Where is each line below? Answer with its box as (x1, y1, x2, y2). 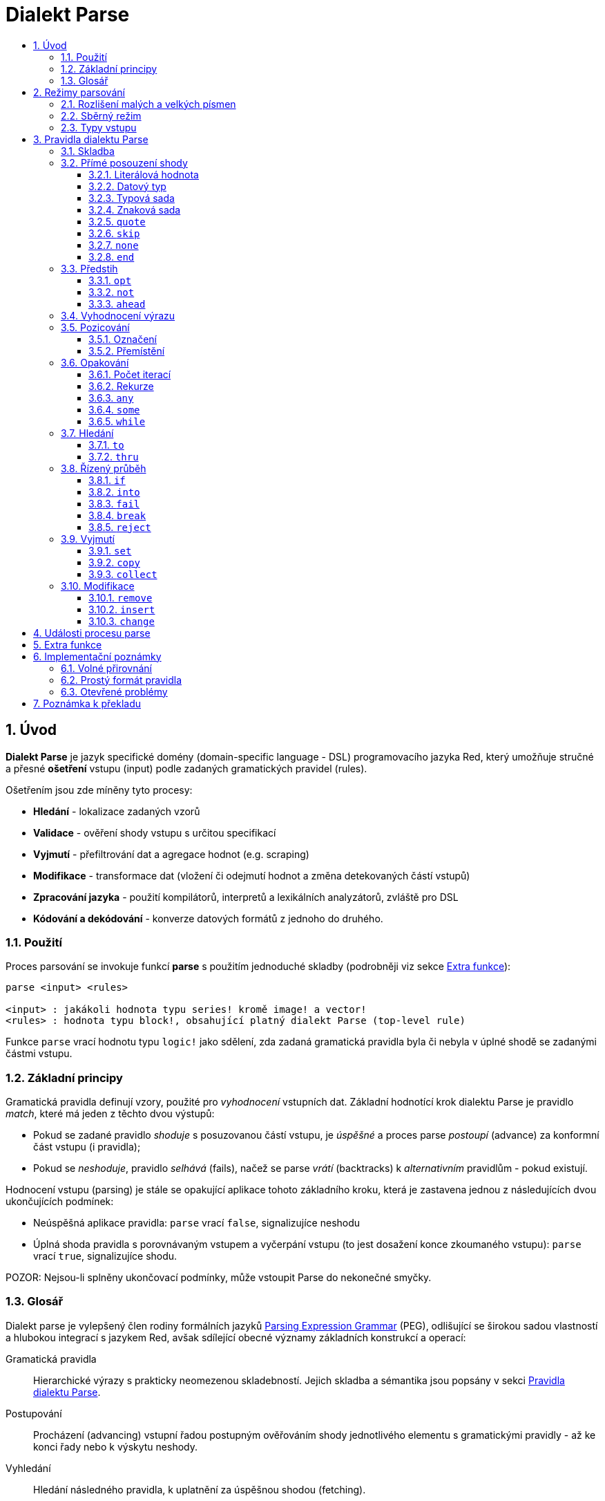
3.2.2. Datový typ (88, 180, 166, 192)
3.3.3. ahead (88, 297, 146, 310)
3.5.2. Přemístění (88, 344, 165, 357)
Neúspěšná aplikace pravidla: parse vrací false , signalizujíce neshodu (33, 1217, 361, 1229)
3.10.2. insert (88, 603, 155, 615)
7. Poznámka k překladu (33, 697, 141, 709)
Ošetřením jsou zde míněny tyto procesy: (6, 783, 193, 796)
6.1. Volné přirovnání (61, 662, 152, 674)
